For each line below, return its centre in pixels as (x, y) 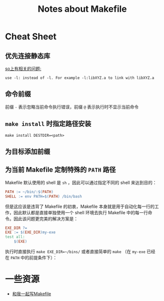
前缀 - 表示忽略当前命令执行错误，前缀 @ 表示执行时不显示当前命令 (72, 107)
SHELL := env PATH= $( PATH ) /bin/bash (44, 196)
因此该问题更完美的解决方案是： (46, 219)
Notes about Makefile (82, 9)
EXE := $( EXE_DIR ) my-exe (30, 232)
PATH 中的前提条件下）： (34, 258)
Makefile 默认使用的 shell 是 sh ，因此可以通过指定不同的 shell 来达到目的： (81, 182)
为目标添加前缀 (28, 152)
